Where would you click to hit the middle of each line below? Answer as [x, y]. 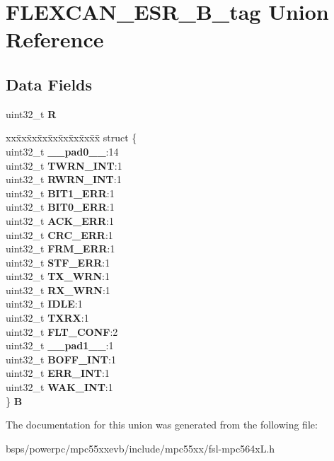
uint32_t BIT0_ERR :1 [60, 207]
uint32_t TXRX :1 [47, 318]
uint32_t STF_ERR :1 [58, 262]
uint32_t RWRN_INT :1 [64, 179]
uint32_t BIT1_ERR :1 [60, 193]
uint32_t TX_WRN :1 [58, 276]
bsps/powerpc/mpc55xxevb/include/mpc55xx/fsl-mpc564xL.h [140, 448]
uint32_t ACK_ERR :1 [60, 220]
